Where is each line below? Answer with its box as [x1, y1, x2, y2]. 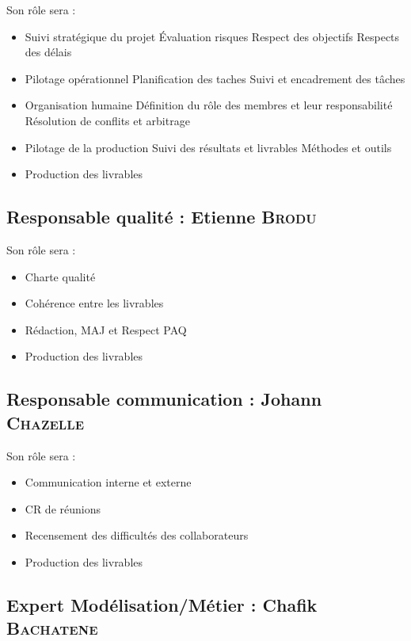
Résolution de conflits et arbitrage [25, 112, 190, 128]
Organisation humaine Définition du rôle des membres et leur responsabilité [25, 97, 393, 113]
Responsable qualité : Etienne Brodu [6, 204, 317, 229]
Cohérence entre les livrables [25, 295, 164, 311]
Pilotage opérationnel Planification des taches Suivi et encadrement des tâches [25, 70, 405, 86]
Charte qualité [25, 268, 96, 284]
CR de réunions [25, 500, 101, 517]
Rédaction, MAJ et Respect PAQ [25, 321, 187, 338]
